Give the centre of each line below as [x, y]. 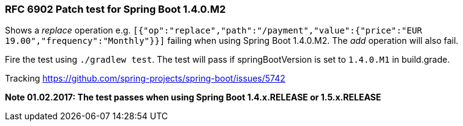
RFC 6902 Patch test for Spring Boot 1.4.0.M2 [115, 9]
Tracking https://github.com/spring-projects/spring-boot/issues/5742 [145, 79]
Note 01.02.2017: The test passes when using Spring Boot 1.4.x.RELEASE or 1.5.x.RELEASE [193, 97]
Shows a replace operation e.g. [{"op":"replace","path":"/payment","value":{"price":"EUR [214, 30]
